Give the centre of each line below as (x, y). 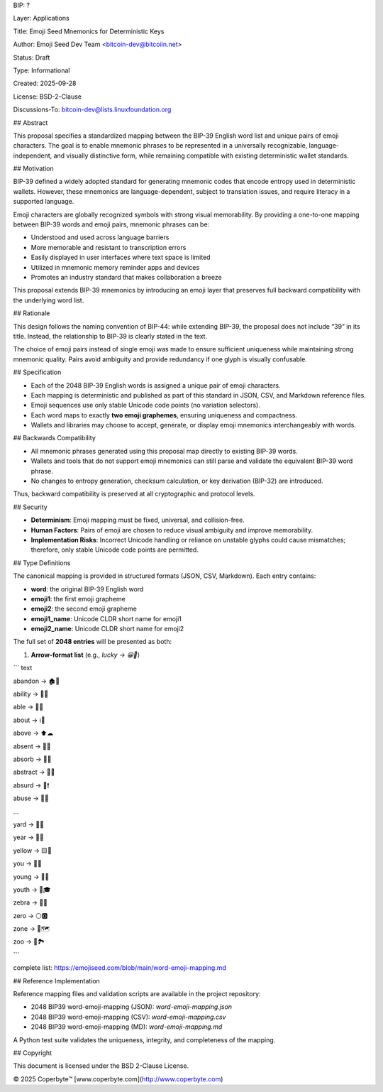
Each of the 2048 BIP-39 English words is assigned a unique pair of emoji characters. (156, 385)
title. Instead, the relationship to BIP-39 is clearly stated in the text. (110, 336)
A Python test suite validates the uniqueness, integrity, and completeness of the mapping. (144, 1039)
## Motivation (33, 169)
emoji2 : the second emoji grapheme (84, 609)
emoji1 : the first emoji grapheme (78, 599)
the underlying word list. (49, 300)
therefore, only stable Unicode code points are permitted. (115, 550)
